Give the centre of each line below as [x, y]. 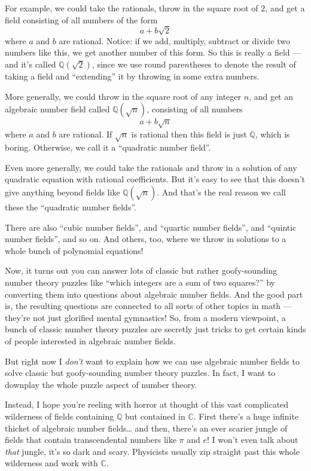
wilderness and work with [51, 463]
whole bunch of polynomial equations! [74, 250]
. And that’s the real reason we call [221, 192]
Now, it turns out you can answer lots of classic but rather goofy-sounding [141, 270]
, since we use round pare [138, 64]
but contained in [155, 416]
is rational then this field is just [189, 134]
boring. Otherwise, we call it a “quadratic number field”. [108, 147]
